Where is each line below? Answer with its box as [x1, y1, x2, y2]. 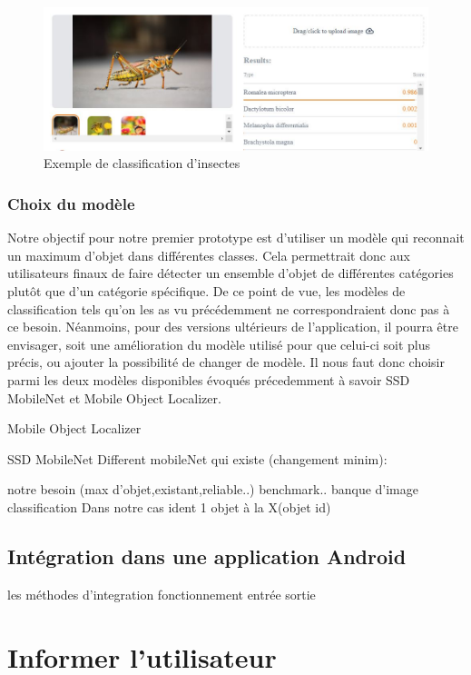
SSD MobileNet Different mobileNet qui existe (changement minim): [7, 449, 388, 468]
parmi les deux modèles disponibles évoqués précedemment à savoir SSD [7, 371, 410, 390]
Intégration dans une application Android [7, 542, 407, 570]
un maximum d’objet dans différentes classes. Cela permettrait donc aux [7, 245, 410, 264]
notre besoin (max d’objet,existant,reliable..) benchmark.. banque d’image [7, 480, 418, 499]
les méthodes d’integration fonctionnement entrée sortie [7, 584, 316, 603]
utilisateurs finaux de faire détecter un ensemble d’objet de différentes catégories [7, 263, 454, 283]
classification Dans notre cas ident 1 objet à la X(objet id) [7, 498, 331, 517]
